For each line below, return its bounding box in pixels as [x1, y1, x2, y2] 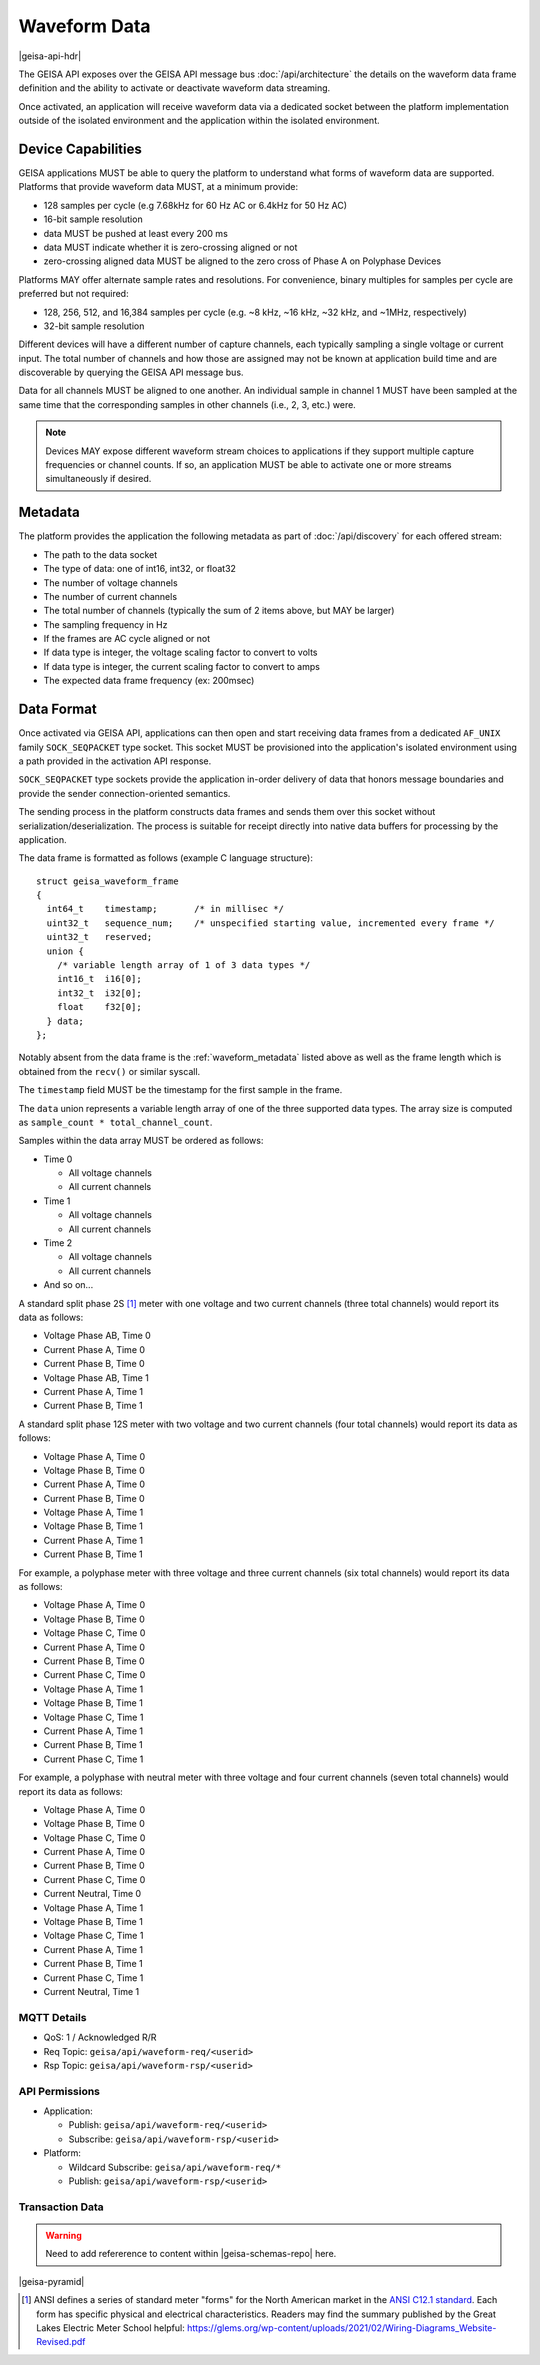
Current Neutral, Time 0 [43, 1888, 142, 1900]
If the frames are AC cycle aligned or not [43, 633, 211, 645]
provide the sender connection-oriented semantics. [18, 787, 231, 799]
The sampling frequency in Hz [43, 618, 169, 630]
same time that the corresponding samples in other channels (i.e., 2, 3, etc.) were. [18, 398, 357, 410]
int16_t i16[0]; [56, 973, 142, 985]
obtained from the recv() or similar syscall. [18, 1065, 201, 1077]
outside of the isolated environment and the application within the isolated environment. [18, 115, 380, 127]
